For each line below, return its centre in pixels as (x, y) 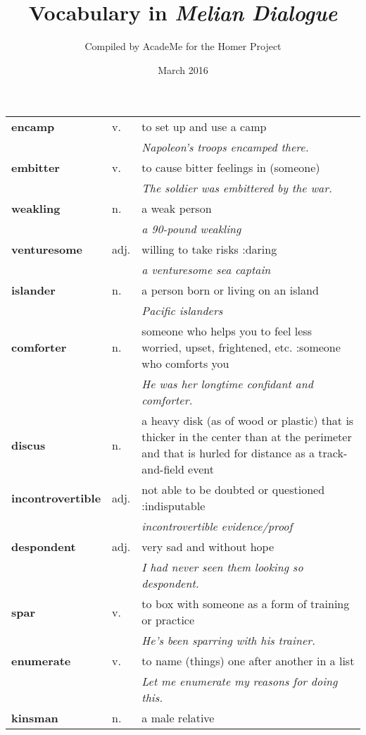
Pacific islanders (182, 311)
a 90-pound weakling (191, 229)
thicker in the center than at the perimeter (247, 437)
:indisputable (173, 506)
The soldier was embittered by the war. (237, 188)
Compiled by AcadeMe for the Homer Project (183, 46)
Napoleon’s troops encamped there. (225, 147)
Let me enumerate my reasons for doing (240, 681)
